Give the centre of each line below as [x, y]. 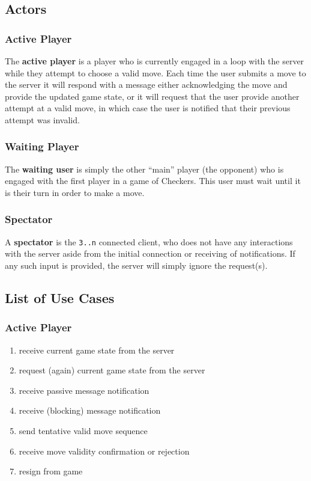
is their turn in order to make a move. [75, 192]
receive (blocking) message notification [90, 410]
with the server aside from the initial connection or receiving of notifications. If [150, 253]
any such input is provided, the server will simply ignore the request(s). [136, 265]
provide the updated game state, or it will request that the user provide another [152, 96]
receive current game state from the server [97, 350]
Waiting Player [42, 146]
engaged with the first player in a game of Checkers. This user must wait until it [153, 181]
